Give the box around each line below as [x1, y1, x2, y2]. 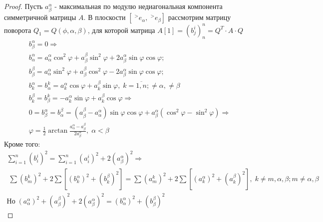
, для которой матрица [87, 24, 155, 35]
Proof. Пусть [4, 1, 43, 11]
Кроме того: [4, 139, 40, 149]
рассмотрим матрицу [168, 12, 231, 22]
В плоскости [88, 12, 126, 22]
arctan [48, 127, 68, 135]
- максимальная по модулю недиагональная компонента [54, 1, 223, 11]
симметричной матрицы [4, 12, 76, 22]
